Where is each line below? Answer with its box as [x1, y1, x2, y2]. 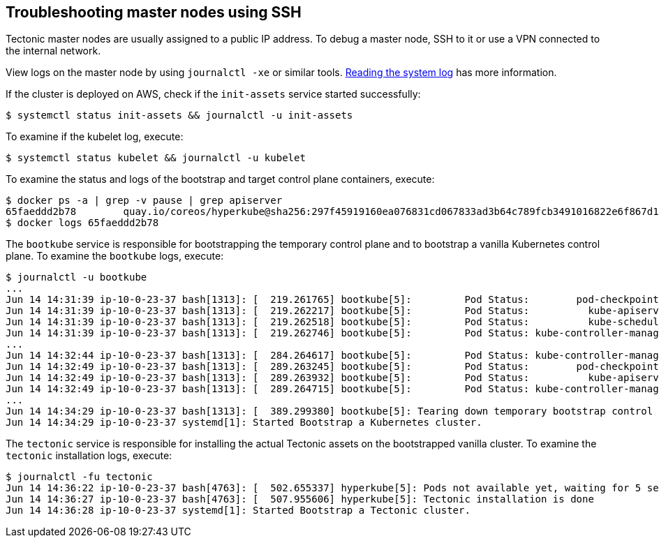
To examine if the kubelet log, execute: [6, 131, 184, 143]
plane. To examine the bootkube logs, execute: [6, 250, 224, 262]
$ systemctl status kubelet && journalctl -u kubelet [6, 152, 306, 164]
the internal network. [6, 45, 101, 57]
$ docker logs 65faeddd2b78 [6, 217, 159, 229]
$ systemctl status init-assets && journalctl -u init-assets [6, 110, 353, 121]
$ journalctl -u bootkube [6, 271, 147, 283]
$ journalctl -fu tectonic [6, 471, 153, 483]
